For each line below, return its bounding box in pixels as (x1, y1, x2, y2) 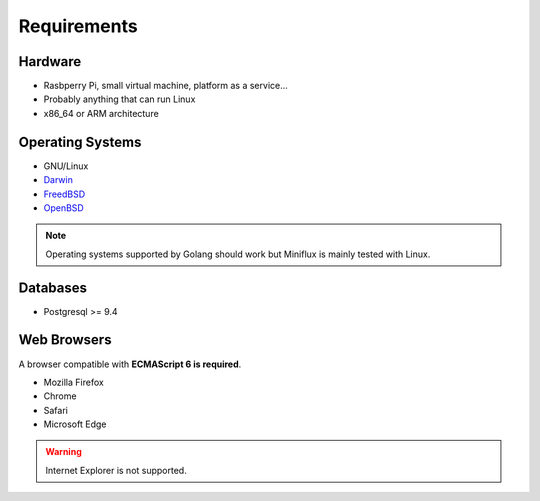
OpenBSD (43, 201, 84, 214)
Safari (43, 404, 69, 416)
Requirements (18, 15, 139, 37)
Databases (18, 279, 88, 296)
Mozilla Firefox (43, 376, 104, 388)
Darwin (43, 174, 74, 186)
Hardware (18, 53, 82, 70)
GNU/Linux (43, 160, 89, 172)
